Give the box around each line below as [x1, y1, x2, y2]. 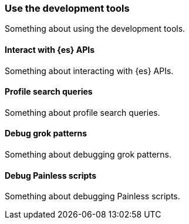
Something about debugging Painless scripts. [5, 191, 180, 202]
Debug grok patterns [5, 128, 87, 139]
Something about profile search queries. [5, 107, 160, 118]
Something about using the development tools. [5, 24, 185, 34]
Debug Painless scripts [5, 170, 97, 180]
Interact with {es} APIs [5, 44, 95, 55]
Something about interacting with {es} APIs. [5, 65, 174, 76]
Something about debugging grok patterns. [5, 149, 171, 160]
